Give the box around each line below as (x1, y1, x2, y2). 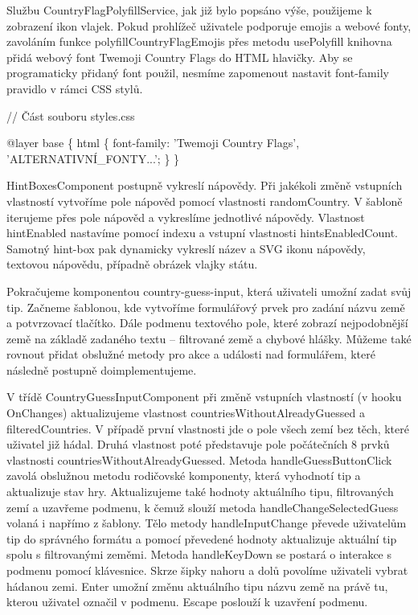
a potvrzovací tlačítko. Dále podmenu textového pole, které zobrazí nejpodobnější (6, 314, 408, 331)
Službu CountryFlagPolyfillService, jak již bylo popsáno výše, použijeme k (6, 2, 372, 18)
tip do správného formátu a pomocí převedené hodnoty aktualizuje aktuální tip (6, 530, 397, 547)
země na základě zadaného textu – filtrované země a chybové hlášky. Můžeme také (6, 330, 412, 346)
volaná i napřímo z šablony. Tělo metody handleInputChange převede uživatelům (6, 515, 407, 531)
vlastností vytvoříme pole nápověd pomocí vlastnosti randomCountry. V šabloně (6, 192, 403, 209)
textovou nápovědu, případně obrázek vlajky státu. (6, 256, 258, 273)
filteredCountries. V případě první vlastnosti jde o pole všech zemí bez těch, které (6, 420, 409, 437)
